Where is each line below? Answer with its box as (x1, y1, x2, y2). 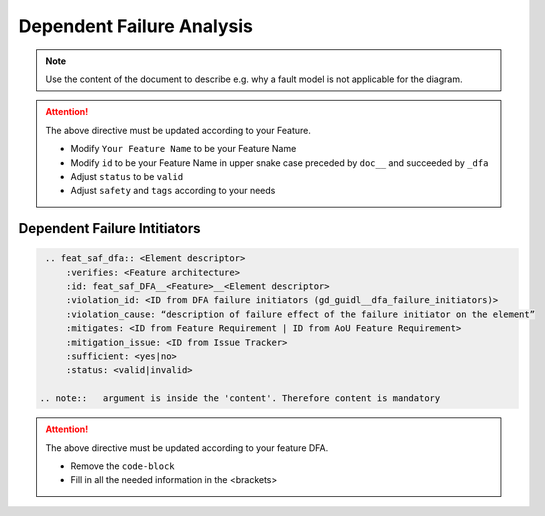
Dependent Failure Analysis (18, 15, 254, 37)
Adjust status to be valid (70, 170, 184, 182)
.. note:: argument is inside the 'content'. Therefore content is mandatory (39, 393, 441, 404)
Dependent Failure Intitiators (18, 220, 201, 237)
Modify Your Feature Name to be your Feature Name (70, 143, 297, 155)
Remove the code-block (70, 460, 175, 472)
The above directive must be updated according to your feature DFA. (45, 441, 329, 454)
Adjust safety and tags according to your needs (70, 185, 276, 197)
